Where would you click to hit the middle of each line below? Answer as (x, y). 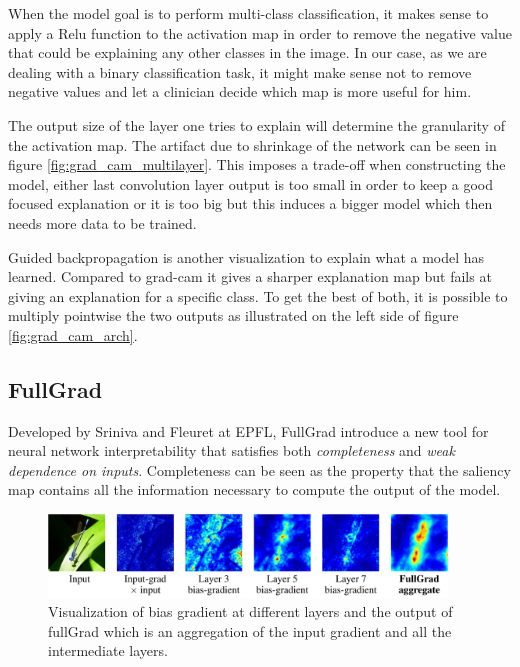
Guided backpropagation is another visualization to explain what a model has (246, 256)
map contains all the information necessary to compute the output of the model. (254, 489)
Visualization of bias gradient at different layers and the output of (250, 611)
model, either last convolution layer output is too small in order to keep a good (250, 183)
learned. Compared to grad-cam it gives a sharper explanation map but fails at (250, 276)
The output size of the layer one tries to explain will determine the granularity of (256, 124)
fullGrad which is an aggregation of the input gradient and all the (250, 630)
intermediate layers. (108, 650)
